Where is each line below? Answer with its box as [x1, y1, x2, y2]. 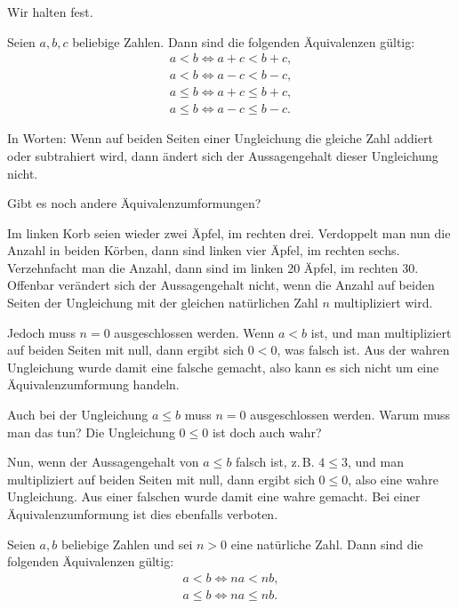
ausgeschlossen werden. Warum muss [250, 405, 451, 424]
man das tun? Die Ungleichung [7, 422, 175, 441]
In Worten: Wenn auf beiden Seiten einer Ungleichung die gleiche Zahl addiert [7, 129, 433, 148]
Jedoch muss [7, 323, 76, 341]
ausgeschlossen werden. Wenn [114, 323, 275, 341]
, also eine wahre [348, 469, 438, 488]
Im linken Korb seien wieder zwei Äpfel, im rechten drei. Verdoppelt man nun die [7, 223, 451, 242]
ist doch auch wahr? [212, 422, 322, 441]
